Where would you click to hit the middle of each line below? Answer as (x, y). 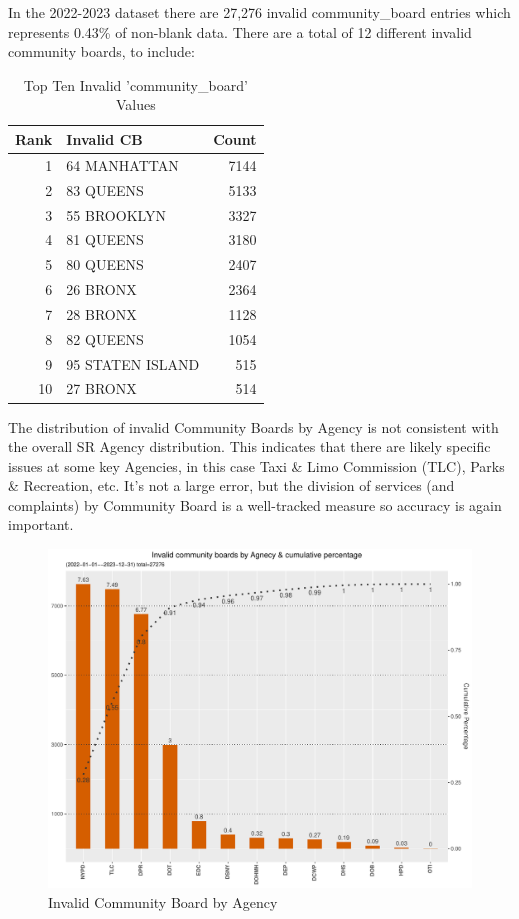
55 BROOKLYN (116, 214)
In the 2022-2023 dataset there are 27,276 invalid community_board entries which (259, 12)
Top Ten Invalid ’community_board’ (135, 84)
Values (135, 104)
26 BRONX (101, 289)
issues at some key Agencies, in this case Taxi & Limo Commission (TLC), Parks (256, 465)
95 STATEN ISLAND (133, 363)
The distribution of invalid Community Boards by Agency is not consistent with (253, 426)
